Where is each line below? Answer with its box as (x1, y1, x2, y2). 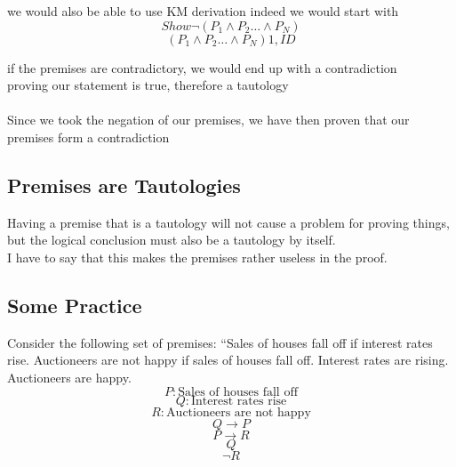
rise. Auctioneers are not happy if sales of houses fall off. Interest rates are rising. (7, 350, 449, 369)
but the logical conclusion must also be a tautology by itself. (7, 230, 336, 249)
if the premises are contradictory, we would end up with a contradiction (7, 58, 397, 76)
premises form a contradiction (7, 127, 170, 146)
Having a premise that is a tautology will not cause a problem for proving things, (7, 213, 450, 231)
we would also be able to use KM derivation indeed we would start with (7, 2, 399, 20)
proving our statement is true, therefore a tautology (7, 76, 289, 94)
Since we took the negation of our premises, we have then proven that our (7, 110, 410, 129)
